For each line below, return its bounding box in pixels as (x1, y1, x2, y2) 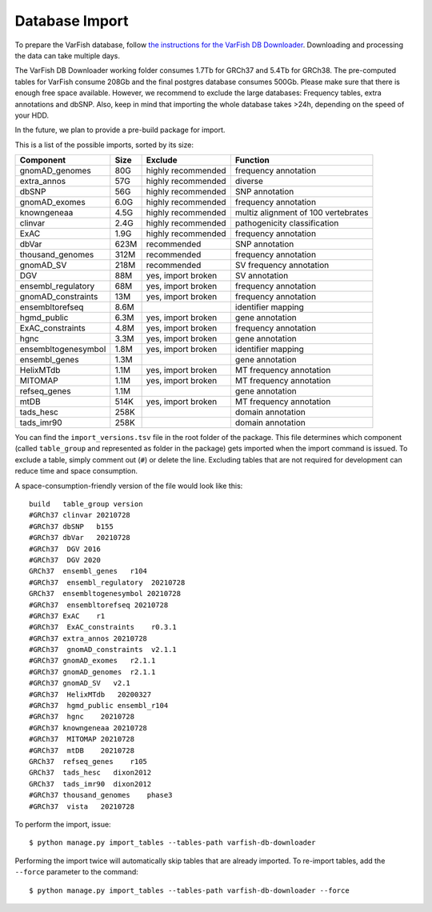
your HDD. (14, 110, 50, 120)
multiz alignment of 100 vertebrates (234, 207, 369, 218)
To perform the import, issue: (14, 819, 111, 829)
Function (234, 154, 270, 166)
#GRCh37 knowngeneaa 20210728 (29, 723, 148, 732)
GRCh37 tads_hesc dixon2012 (29, 768, 152, 778)
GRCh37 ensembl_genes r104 (29, 566, 148, 576)
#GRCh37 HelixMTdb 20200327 (29, 690, 152, 699)
